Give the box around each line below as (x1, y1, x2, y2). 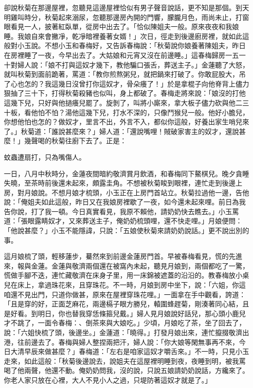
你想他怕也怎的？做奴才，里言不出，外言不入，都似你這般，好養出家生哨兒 (4, 117, 242, 127)
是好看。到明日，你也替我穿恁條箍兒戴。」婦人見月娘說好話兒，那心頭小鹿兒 (4, 308, 246, 318)
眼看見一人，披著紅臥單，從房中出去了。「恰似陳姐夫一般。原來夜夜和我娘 (4, 21, 239, 32)
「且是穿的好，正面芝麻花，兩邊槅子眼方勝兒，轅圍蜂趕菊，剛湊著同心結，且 (4, 299, 249, 309)
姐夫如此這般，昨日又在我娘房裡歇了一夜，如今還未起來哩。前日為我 (27, 197, 246, 207)
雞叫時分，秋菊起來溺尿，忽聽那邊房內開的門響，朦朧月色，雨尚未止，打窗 (10, 12, 249, 22)
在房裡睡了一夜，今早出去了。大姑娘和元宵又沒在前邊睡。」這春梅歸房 (4, 50, 225, 60)
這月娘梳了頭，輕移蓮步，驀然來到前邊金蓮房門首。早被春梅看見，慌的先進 (4, 251, 242, 261)
